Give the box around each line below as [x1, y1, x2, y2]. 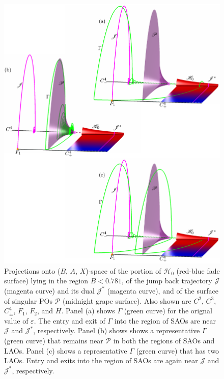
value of [4, 315, 29, 326]
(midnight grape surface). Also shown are [62, 295, 191, 306]
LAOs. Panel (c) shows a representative [4, 345, 127, 356]
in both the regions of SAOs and [113, 335, 215, 345]
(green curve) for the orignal [124, 305, 212, 316]
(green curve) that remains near [4, 335, 103, 345]
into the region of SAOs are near [114, 315, 216, 326]
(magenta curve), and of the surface [107, 285, 218, 296]
